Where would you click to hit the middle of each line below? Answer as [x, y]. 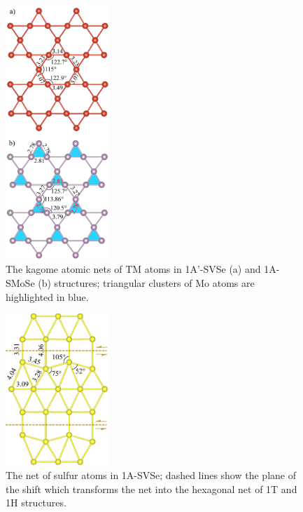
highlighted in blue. [47, 296]
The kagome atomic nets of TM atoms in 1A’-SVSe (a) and [133, 269]
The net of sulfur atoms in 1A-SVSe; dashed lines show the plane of [151, 475]
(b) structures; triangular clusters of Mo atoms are [146, 282]
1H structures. [36, 503]
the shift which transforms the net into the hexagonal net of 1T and [151, 489]
